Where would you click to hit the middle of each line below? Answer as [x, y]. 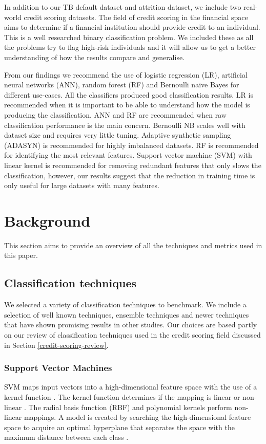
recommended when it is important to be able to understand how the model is [127, 105]
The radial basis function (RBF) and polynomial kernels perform [130, 407]
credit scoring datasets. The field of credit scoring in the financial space [136, 17]
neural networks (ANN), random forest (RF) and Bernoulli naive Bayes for [122, 85]
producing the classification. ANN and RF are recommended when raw [115, 114]
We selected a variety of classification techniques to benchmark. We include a [125, 304]
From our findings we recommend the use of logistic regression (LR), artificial [126, 74]
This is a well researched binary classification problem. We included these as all [129, 37]
